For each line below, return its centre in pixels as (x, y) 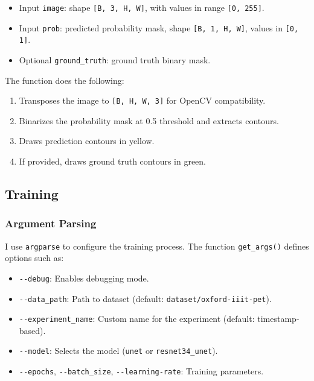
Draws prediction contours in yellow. (87, 141)
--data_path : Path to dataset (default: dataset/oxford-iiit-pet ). (145, 298)
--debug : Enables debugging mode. (84, 278)
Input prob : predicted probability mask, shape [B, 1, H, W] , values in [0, (159, 27)
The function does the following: (65, 80)
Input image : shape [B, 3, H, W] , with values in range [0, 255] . (142, 7)
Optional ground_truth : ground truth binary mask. (115, 59)
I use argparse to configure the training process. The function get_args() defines (157, 246)
